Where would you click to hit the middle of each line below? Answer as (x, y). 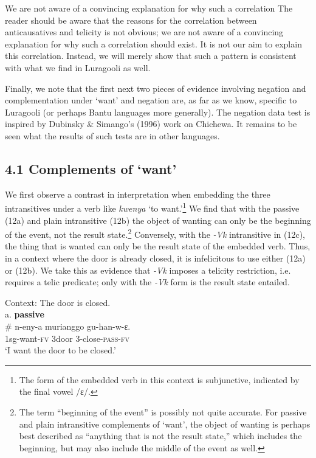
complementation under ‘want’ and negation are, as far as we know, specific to (151, 100)
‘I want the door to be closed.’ (60, 350)
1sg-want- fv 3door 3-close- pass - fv (67, 338)
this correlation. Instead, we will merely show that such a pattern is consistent (151, 56)
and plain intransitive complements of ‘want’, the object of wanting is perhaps (165, 424)
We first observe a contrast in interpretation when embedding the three (138, 194)
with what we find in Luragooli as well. (78, 67)
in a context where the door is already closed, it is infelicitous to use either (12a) (155, 258)
